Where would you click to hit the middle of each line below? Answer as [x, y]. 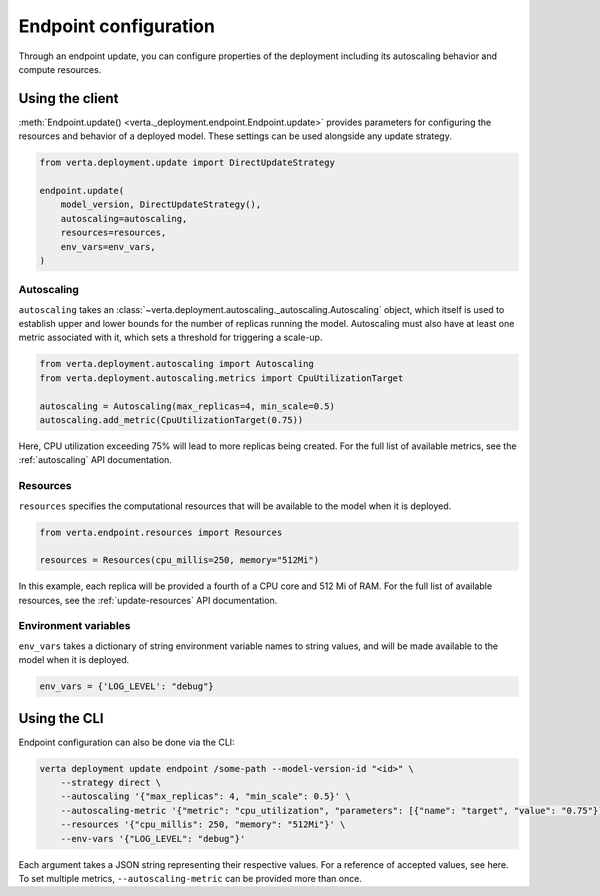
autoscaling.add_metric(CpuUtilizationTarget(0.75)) [171, 420]
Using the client [68, 98]
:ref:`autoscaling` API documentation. [95, 460]
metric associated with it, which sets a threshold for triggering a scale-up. [170, 337]
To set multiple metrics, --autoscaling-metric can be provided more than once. [190, 878]
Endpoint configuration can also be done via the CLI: [126, 742]
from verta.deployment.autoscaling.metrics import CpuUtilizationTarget [221, 378]
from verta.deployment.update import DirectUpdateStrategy [187, 163]
